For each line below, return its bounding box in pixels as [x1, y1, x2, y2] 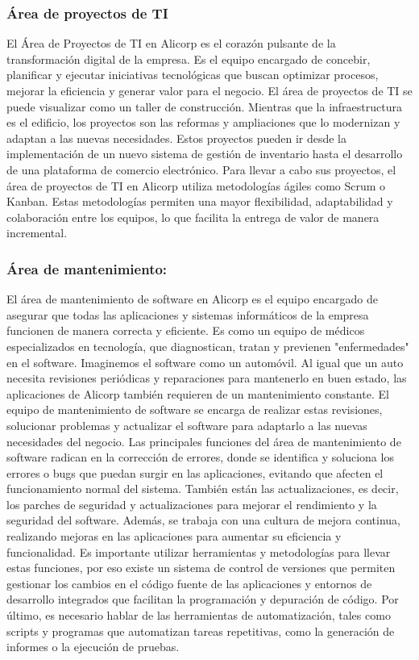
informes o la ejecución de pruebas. [6, 638, 180, 655]
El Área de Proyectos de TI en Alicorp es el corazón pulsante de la [6, 35, 336, 52]
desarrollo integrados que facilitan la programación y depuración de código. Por [6, 591, 399, 608]
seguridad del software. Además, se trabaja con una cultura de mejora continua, [6, 512, 400, 528]
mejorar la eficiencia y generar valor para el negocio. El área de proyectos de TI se [6, 82, 413, 98]
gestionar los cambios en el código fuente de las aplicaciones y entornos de [6, 574, 372, 591]
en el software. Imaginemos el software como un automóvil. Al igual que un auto [6, 353, 404, 370]
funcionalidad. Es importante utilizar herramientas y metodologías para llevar [6, 543, 391, 560]
